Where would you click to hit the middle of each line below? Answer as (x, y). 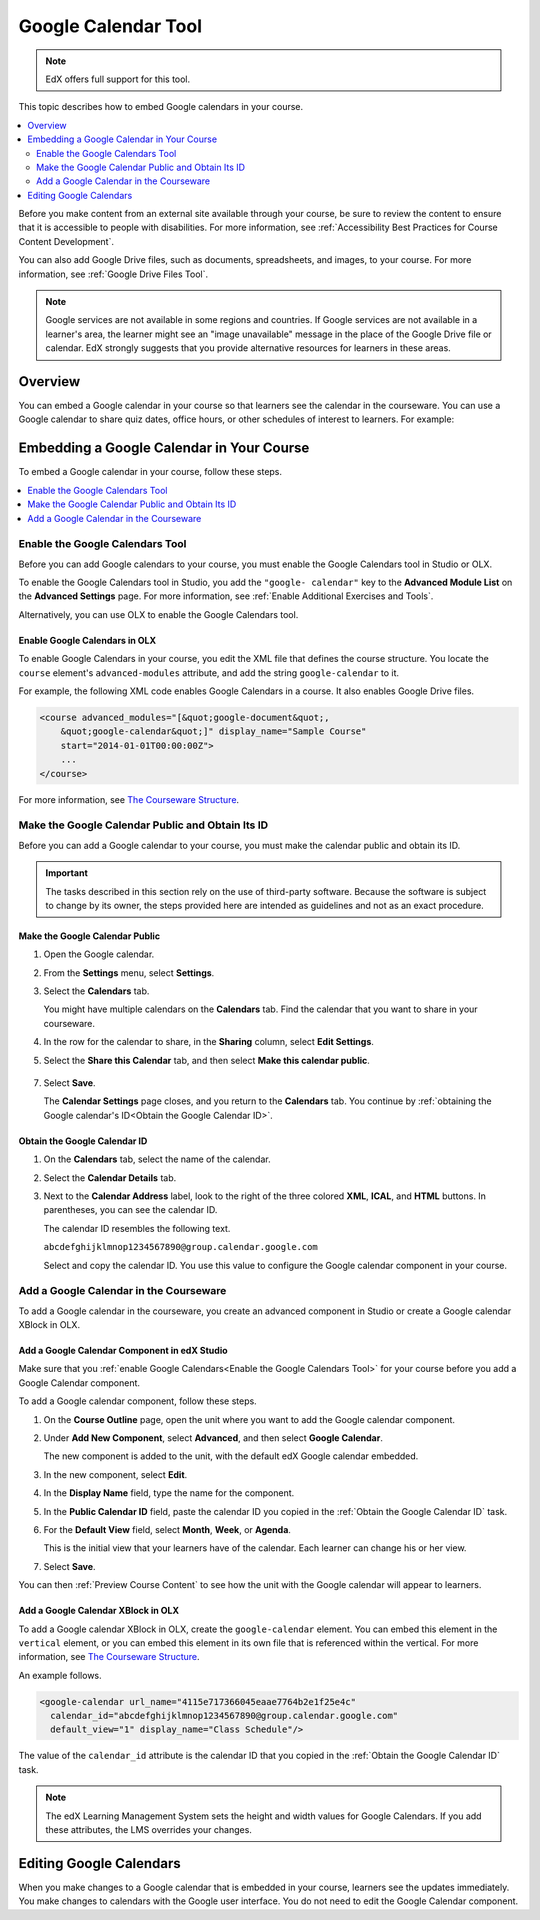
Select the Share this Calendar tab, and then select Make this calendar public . (206, 1060)
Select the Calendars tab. (96, 991)
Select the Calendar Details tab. (110, 1177)
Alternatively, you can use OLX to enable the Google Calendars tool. (158, 614)
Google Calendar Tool (110, 26)
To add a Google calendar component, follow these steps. (137, 1401)
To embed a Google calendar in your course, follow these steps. (150, 472)
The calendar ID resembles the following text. (137, 1228)
